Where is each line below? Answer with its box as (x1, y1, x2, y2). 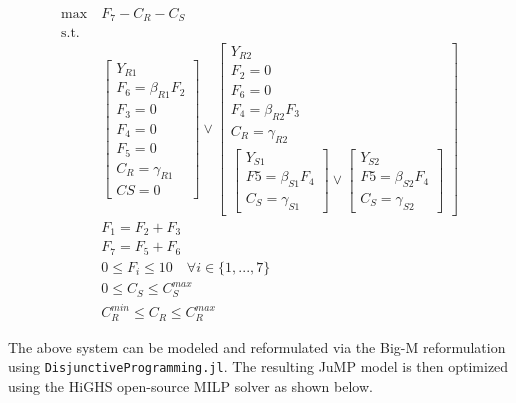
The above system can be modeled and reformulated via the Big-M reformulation (8, 336, 506, 357)
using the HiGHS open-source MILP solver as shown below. (8, 376, 373, 397)
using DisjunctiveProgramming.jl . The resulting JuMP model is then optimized (8, 356, 509, 377)
